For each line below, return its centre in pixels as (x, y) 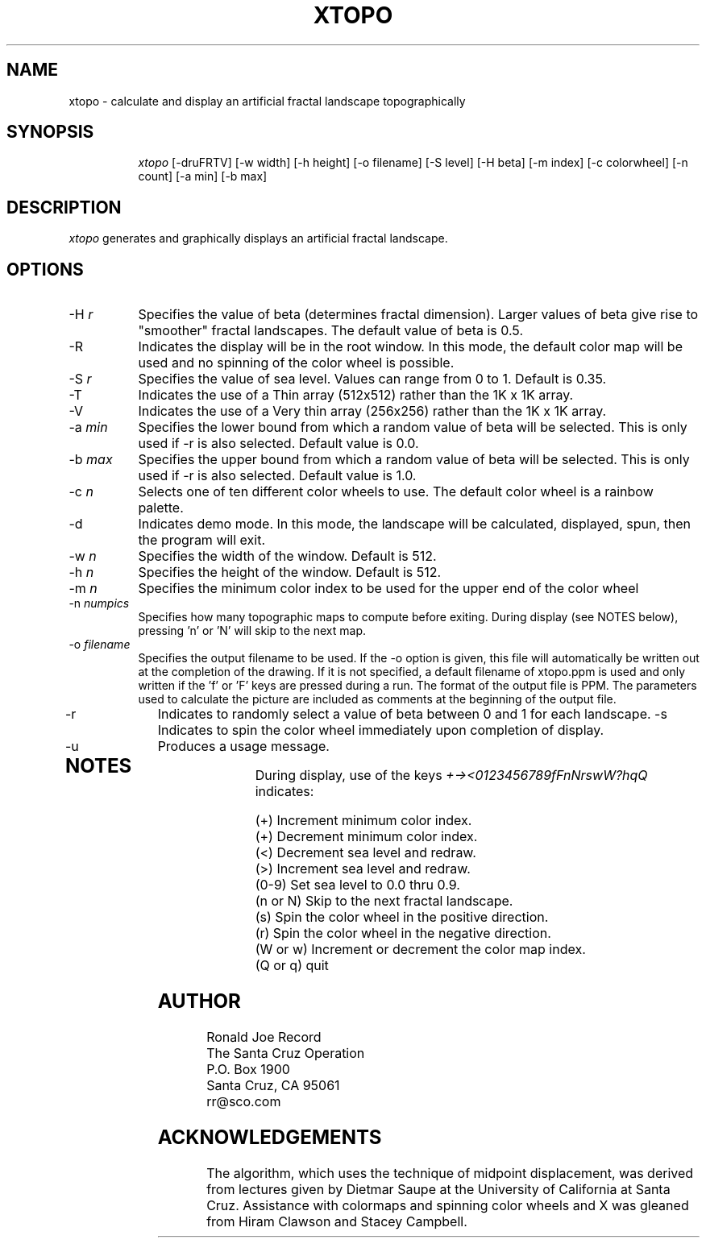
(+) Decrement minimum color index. (366, 837)
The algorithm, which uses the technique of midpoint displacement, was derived (450, 1173)
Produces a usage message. (243, 746)
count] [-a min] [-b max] (203, 176)
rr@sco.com (244, 1101)
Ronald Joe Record (264, 1037)
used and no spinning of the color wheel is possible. (296, 363)
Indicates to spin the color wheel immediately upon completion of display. (381, 730)
